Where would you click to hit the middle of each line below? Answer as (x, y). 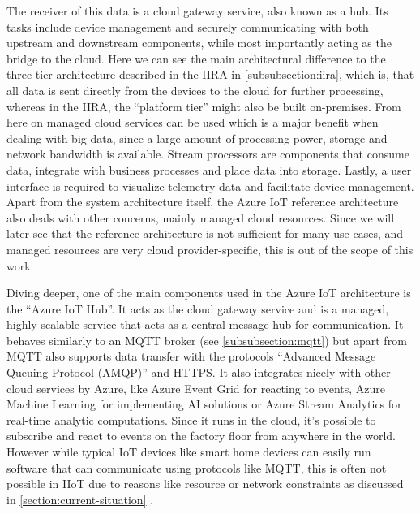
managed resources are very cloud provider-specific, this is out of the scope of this (210, 249)
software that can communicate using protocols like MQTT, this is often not (197, 467)
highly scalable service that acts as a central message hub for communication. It (205, 324)
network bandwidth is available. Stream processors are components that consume (208, 154)
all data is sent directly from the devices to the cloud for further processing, (195, 90)
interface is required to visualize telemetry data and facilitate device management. (210, 186)
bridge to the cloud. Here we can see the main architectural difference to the (196, 58)
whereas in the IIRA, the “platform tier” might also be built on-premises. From (204, 106)
